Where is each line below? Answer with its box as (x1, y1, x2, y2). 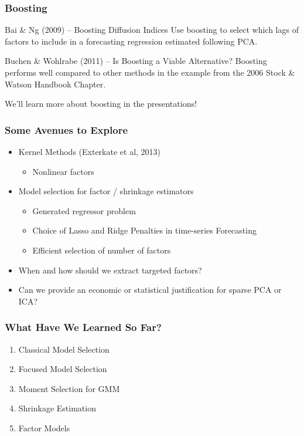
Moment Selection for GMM (18, 382, 120, 394)
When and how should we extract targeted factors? (18, 263, 202, 276)
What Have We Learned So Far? (5, 320, 162, 334)
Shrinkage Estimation (18, 402, 96, 414)
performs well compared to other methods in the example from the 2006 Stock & (5, 66, 295, 78)
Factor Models (18, 421, 70, 434)
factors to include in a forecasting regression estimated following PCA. (5, 35, 258, 47)
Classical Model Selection (18, 343, 110, 355)
